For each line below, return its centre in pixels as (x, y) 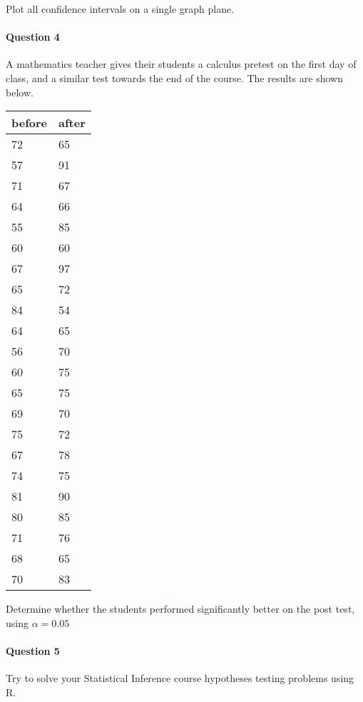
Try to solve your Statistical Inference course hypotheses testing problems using (180, 678)
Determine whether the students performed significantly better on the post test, (180, 609)
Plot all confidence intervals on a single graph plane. (120, 9)
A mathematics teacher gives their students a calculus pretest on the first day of (181, 64)
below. (20, 92)
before (30, 123)
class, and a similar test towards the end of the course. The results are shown (174, 77)
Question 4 (33, 37)
